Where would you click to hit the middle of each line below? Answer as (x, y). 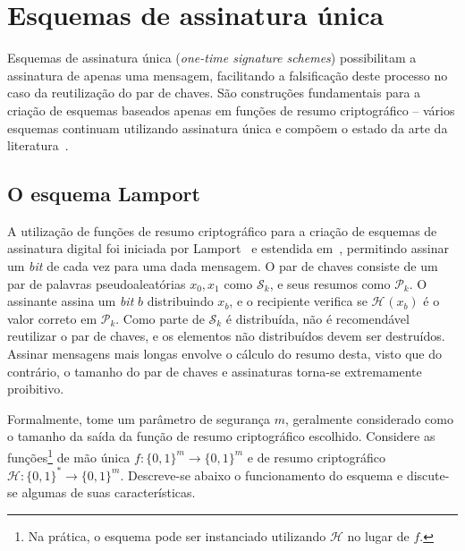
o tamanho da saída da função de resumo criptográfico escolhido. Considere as (221, 436)
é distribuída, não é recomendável (317, 318)
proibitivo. (36, 389)
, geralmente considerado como (369, 418)
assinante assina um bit (71, 301)
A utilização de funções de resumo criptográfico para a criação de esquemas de (222, 230)
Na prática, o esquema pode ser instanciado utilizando (177, 535)
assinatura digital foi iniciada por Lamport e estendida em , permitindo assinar (228, 248)
